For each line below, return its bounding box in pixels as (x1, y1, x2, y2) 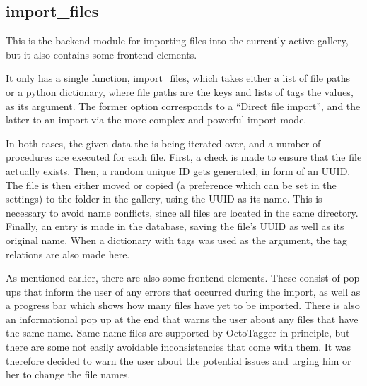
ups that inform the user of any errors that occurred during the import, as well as (6, 284, 361, 298)
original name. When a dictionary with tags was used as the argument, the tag (6, 232, 347, 247)
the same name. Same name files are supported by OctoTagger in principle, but (6, 325, 350, 340)
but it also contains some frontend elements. (6, 47, 197, 61)
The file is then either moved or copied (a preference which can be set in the (6, 177, 337, 192)
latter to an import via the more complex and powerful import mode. (6, 112, 307, 127)
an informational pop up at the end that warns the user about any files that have (6, 311, 359, 326)
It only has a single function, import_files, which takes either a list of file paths (6, 71, 351, 85)
